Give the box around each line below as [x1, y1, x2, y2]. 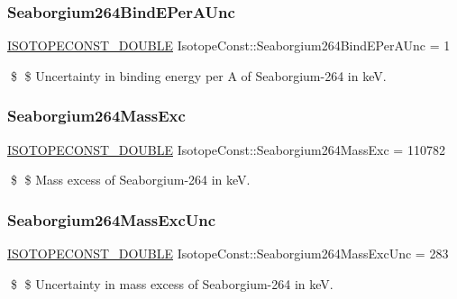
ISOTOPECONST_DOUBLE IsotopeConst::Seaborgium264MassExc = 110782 [7, 140, 445, 159]
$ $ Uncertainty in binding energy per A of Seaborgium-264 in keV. [10, 66, 387, 85]
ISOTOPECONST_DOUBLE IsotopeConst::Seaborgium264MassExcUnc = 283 [7, 244, 449, 263]
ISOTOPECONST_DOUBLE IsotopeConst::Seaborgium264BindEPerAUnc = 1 [7, 36, 451, 55]
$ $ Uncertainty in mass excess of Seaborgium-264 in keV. [10, 274, 334, 293]
